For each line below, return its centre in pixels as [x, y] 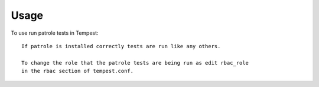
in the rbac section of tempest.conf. [78, 71]
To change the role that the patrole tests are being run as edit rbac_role [135, 63]
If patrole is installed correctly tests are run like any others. [121, 46]
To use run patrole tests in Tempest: [55, 33]
